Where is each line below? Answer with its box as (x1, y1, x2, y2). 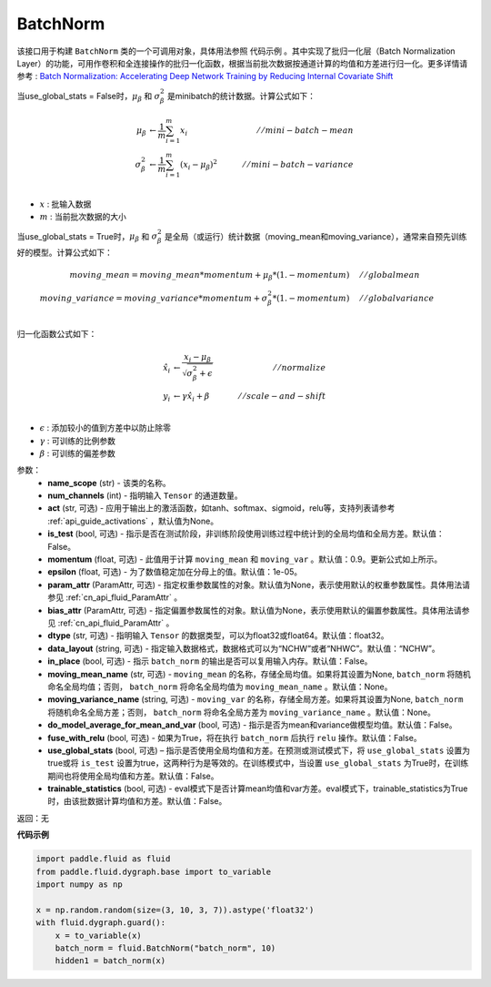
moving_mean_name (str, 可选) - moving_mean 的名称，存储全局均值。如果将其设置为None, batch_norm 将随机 (47, 668, 472, 679)
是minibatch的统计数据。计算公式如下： (166, 90, 316, 101)
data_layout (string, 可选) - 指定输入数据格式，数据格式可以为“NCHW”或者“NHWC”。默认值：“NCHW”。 (47, 643, 440, 654)
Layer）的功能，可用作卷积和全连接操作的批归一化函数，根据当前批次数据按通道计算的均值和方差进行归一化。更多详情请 (16, 57, 468, 68)
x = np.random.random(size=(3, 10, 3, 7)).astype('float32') (35, 904, 315, 915)
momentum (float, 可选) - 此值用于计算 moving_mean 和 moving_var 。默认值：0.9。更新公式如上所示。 (47, 554, 443, 565)
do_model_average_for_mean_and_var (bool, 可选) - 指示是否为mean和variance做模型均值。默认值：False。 (47, 719, 458, 730)
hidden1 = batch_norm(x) (55, 956, 166, 966)
